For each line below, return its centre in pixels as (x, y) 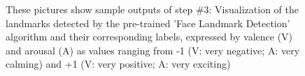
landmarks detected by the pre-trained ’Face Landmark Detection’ (148, 23)
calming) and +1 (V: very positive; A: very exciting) (118, 64)
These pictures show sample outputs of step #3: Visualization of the (152, 9)
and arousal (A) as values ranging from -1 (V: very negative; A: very (153, 50)
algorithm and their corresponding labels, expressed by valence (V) (149, 37)
